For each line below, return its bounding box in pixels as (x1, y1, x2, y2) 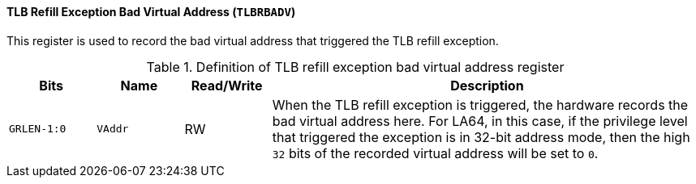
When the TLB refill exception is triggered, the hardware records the (272, 96, 689, 113)
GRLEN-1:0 (9, 123, 67, 136)
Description (450, 77, 524, 94)
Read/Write (191, 77, 263, 94)
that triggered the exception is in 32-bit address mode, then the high (272, 128, 690, 145)
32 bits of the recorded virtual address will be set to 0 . (272, 144, 599, 161)
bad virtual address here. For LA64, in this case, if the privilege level (272, 112, 688, 129)
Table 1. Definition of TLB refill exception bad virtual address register (146, 58, 565, 75)
